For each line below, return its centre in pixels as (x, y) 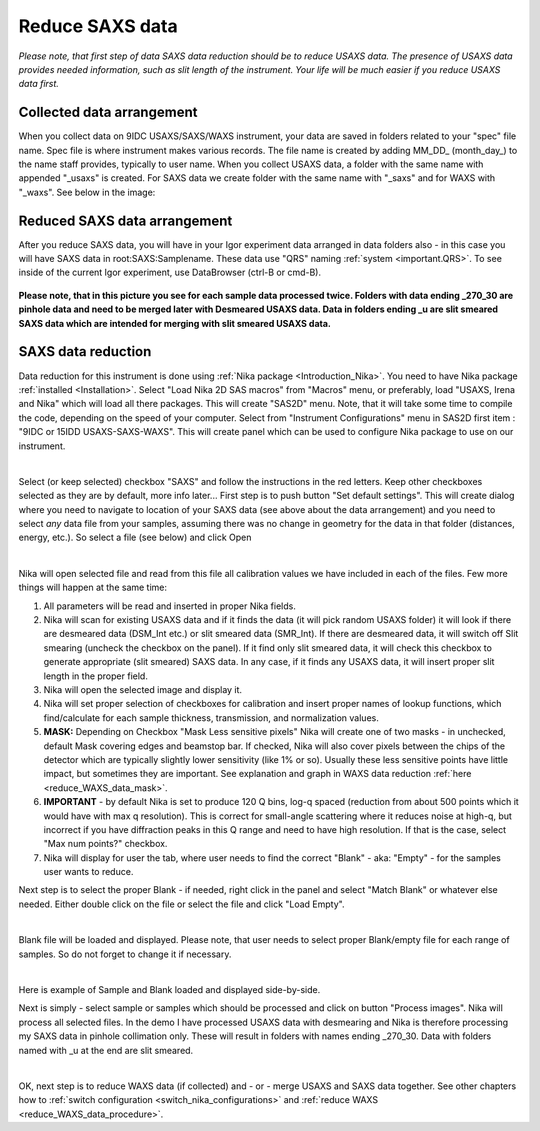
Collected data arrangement (108, 112)
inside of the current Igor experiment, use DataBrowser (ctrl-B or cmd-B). (170, 272)
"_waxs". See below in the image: (87, 192)
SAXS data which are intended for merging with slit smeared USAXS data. (175, 323)
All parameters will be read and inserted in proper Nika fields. (170, 606)
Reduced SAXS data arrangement (125, 220)
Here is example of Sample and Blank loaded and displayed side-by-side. (169, 990)
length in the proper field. (96, 676)
